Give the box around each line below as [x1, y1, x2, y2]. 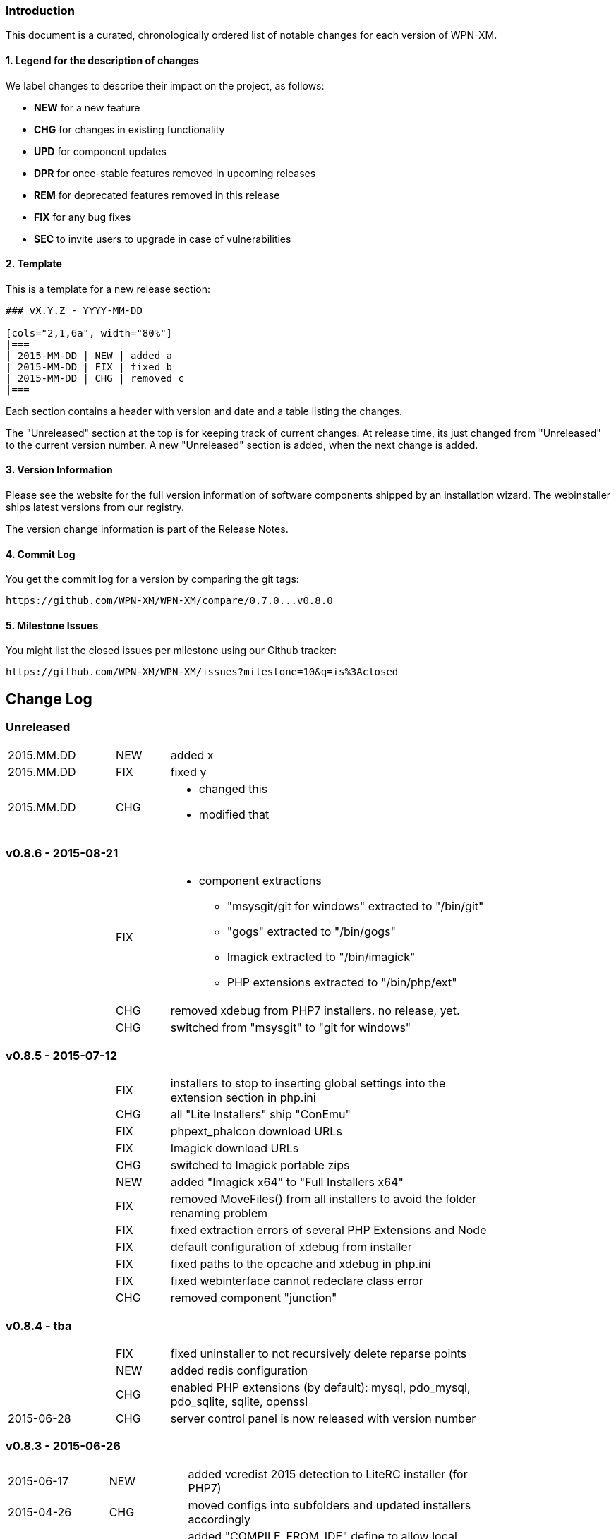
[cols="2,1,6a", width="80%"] [6, 327, 173, 339]
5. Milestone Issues [6, 619, 99, 632]
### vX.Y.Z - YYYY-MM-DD [6, 304, 143, 316]
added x [170, 747, 214, 762]
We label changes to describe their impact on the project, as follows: [6, 79, 325, 92]
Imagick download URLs [170, 1141, 299, 1156]
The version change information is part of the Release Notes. [6, 523, 289, 536]
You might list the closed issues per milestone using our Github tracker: [6, 644, 337, 657]
